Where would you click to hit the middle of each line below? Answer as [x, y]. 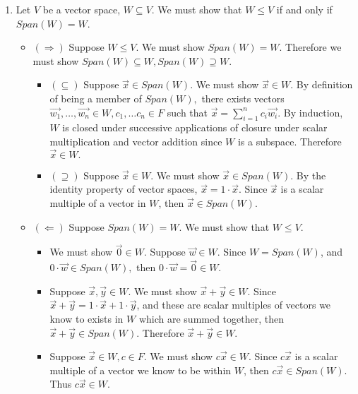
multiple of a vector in [98, 202]
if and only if [304, 9]
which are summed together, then [211, 318]
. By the [308, 175]
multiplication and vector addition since [136, 141]
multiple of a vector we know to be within [141, 370]
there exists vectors [243, 98]
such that [187, 112]
